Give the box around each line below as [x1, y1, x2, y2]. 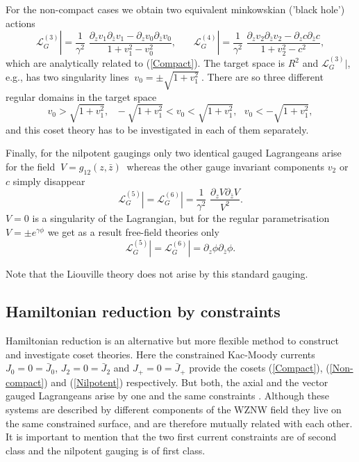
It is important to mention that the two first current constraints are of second [6, 429, 337, 444]
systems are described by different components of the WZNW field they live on [6, 401, 342, 416]
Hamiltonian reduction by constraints [6, 301, 281, 322]
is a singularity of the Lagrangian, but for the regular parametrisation [32, 211, 330, 225]
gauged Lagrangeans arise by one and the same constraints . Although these [6, 388, 329, 403]
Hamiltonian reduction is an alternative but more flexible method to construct [6, 333, 339, 348]
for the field [6, 159, 56, 173]
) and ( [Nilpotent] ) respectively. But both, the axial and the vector [44, 374, 328, 389]
